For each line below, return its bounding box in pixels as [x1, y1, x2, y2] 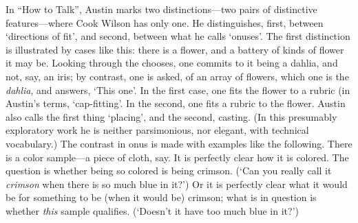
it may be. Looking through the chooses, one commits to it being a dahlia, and [6, 56, 338, 70]
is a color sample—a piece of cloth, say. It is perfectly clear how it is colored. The [6, 150, 349, 164]
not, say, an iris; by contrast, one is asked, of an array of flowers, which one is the [6, 69, 349, 83]
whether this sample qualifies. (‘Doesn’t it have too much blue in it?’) [6, 203, 299, 218]
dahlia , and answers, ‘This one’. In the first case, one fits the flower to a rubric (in [6, 82, 350, 97]
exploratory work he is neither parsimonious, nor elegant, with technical [6, 123, 309, 137]
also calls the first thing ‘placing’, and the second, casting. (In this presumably [6, 109, 337, 124]
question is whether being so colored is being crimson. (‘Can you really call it [6, 163, 332, 178]
